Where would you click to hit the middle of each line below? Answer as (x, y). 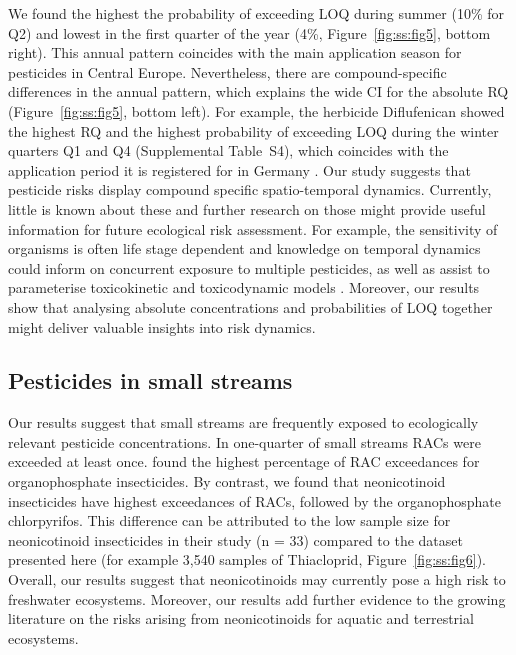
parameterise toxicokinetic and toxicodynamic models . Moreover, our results (244, 287)
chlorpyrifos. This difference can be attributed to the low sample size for (229, 520)
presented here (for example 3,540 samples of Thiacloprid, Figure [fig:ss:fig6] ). (247, 559)
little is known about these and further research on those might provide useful (247, 208)
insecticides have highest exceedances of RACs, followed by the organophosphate (254, 500)
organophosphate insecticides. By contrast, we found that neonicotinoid (227, 481)
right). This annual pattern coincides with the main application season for (235, 52)
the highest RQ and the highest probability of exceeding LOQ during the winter (253, 130)
